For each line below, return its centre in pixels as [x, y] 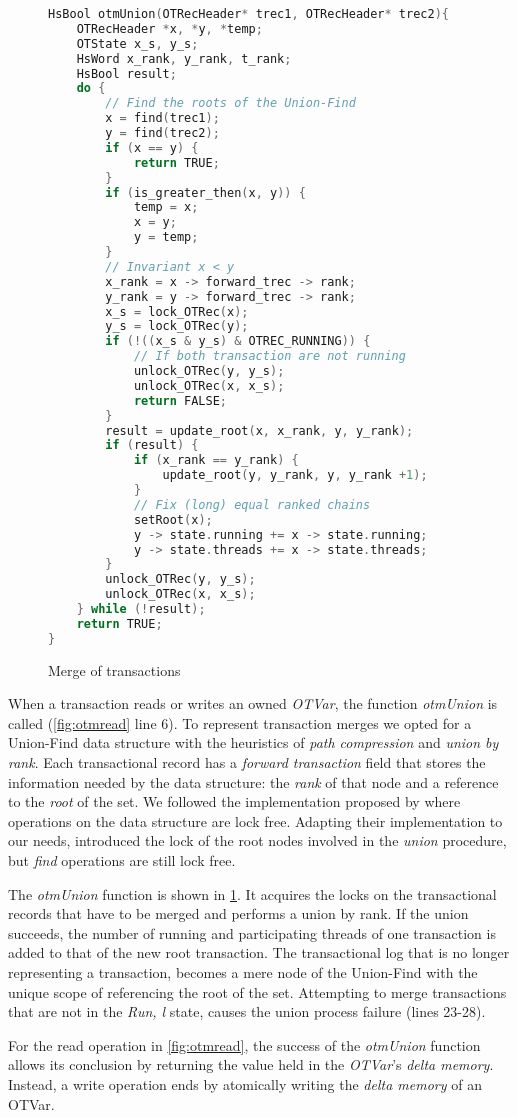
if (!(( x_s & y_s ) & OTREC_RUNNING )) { [238, 341]
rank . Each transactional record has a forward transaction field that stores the [247, 762]
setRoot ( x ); [173, 519]
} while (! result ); [141, 609]
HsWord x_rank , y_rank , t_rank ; [184, 58]
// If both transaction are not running [269, 356]
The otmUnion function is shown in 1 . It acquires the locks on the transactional [252, 893]
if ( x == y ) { [152, 147]
